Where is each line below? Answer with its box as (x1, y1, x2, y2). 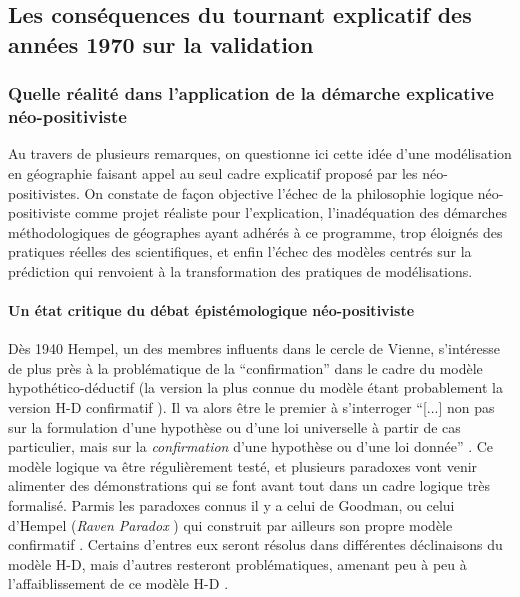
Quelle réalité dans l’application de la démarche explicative (8, 81, 494, 106)
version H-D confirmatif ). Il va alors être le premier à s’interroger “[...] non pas (8, 397, 495, 418)
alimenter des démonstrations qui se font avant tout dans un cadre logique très (8, 475, 491, 496)
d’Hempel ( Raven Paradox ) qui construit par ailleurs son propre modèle (8, 514, 453, 535)
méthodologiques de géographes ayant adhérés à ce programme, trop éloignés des (8, 221, 503, 242)
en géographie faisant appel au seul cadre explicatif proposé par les (8, 162, 418, 183)
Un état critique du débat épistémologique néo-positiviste (8, 300, 415, 321)
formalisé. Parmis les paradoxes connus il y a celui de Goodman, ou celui (8, 495, 455, 516)
